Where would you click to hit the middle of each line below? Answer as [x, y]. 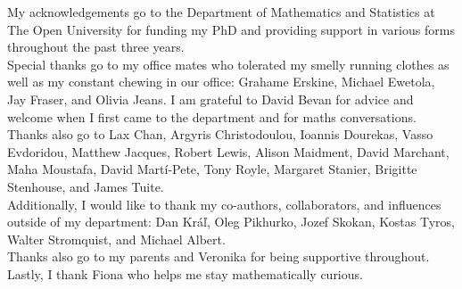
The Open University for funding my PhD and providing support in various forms [231, 29]
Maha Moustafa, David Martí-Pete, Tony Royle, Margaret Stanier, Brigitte [212, 169]
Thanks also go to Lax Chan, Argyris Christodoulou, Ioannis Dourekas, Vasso [220, 134]
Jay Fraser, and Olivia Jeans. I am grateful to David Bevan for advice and [210, 99]
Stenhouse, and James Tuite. [86, 186]
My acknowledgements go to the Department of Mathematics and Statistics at [221, 12]
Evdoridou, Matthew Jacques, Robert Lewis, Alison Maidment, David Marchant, [228, 151]
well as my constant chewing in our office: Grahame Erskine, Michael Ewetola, [221, 82]
